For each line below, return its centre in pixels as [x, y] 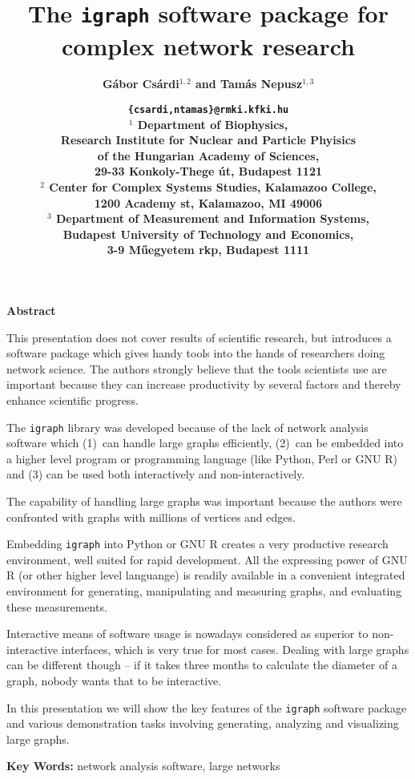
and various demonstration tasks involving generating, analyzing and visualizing [203, 723]
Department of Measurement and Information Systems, [213, 218]
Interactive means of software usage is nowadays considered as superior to [187, 634]
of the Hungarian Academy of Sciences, [208, 155]
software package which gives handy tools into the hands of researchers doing [196, 353]
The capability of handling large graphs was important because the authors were [204, 501]
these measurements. [57, 606]
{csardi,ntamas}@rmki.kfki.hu [208, 110]
